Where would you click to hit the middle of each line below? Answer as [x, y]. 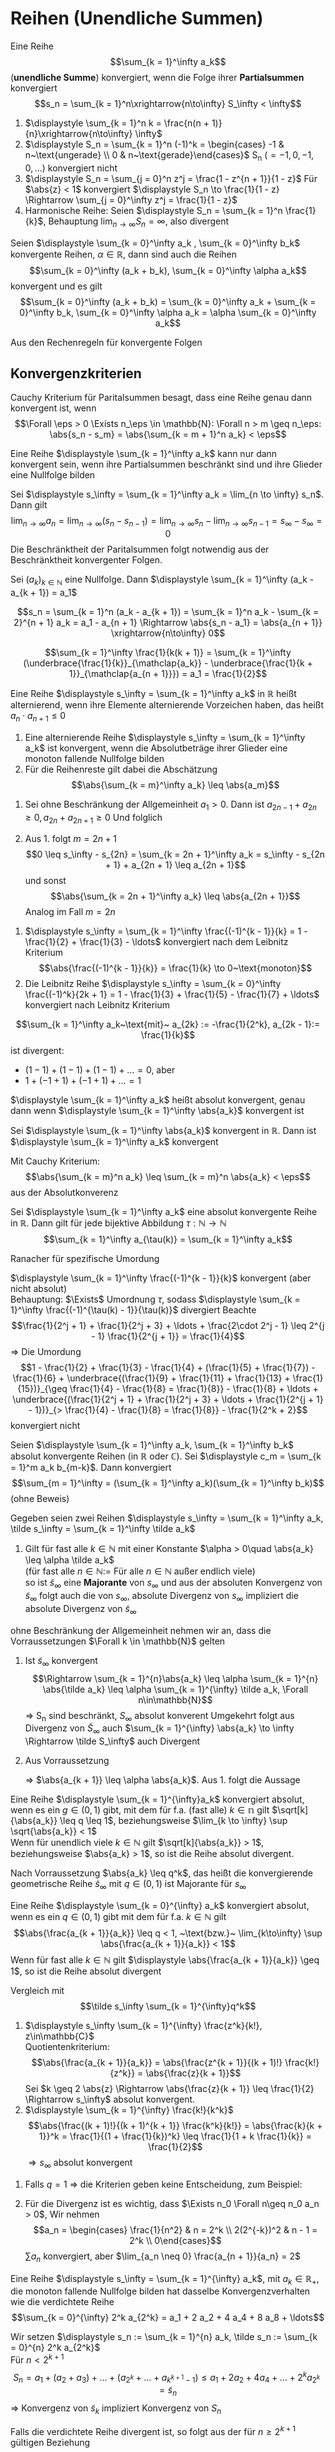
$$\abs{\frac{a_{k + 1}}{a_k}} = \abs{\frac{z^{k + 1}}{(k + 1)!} [157, 2062]
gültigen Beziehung [50, 2442]
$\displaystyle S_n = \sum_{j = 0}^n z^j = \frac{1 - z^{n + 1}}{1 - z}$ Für [171, 178]
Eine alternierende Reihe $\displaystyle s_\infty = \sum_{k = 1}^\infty [165, 737]
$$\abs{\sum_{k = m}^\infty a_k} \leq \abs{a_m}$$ [175, 784]
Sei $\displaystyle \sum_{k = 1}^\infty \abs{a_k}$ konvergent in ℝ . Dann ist [163, 1131]
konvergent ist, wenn [53, 408]
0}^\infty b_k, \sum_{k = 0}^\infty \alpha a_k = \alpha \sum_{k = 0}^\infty [168, 312]
